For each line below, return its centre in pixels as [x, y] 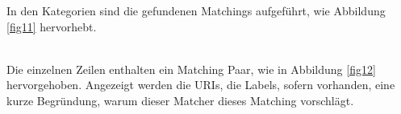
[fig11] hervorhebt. [52, 26]
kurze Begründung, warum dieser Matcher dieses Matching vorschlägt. [180, 100]
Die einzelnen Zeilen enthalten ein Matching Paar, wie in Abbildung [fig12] [191, 69]
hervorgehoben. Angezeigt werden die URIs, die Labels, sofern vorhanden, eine [201, 85]
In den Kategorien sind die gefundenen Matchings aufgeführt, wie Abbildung [196, 10]
